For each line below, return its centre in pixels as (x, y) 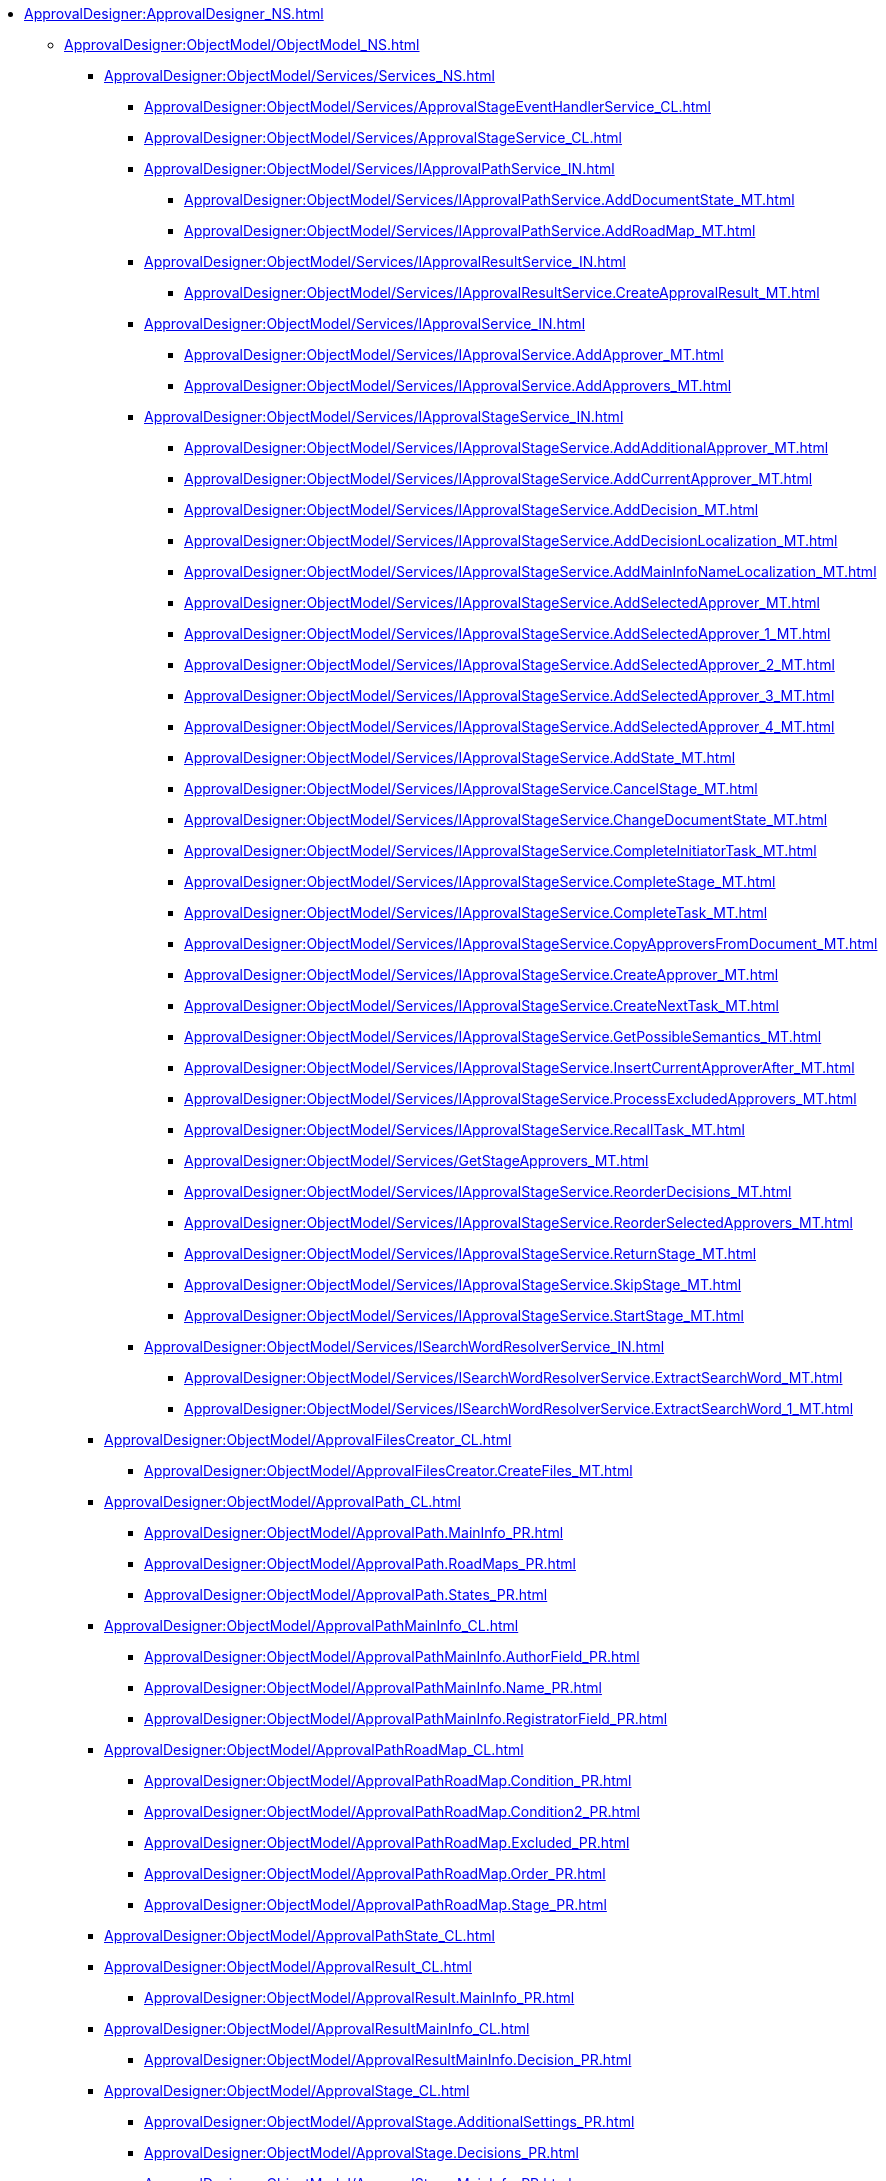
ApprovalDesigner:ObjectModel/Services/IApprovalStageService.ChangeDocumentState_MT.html (506, 819)
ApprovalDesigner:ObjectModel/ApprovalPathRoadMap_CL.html (314, 1749)
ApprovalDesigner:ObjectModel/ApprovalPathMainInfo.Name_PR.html (373, 1687)
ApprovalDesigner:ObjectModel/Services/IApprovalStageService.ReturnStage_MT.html (470, 1253)
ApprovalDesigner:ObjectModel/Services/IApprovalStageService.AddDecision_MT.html (471, 509)
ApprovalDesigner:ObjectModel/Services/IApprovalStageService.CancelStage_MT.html (471, 788)
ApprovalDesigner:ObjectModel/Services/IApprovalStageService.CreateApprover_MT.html (481, 974)
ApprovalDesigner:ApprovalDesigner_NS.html (174, 13)
